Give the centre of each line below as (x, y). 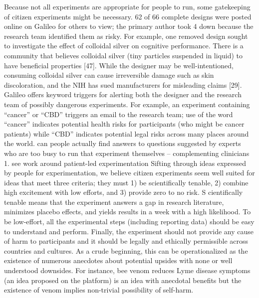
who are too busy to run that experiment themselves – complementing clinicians (127, 153)
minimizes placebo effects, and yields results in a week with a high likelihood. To (128, 212)
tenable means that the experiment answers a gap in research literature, (114, 202)
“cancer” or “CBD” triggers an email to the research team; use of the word (119, 114)
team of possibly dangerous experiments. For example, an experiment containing (127, 104)
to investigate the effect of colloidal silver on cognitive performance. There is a (124, 46)
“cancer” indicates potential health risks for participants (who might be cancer (124, 124)
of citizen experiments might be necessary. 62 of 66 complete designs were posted (128, 16)
